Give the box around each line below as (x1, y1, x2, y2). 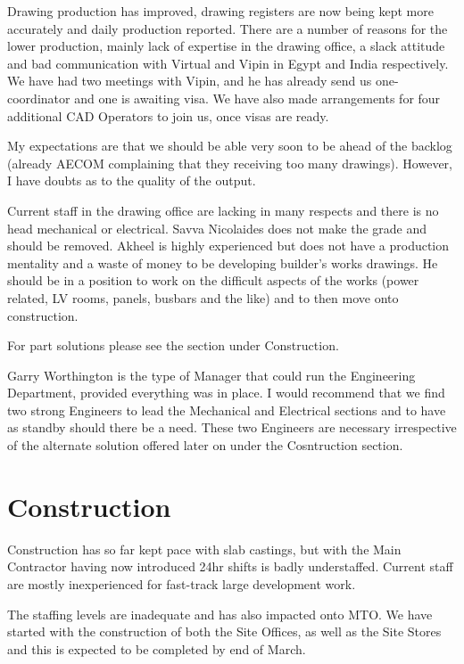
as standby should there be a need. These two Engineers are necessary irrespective (7, 418, 457, 437)
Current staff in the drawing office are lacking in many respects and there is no (7, 201, 439, 219)
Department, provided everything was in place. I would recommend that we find (7, 383, 445, 402)
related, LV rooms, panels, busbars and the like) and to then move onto (7, 288, 399, 307)
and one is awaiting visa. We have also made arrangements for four (74, 88, 441, 107)
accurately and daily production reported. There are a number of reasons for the (7, 19, 448, 37)
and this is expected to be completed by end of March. (7, 639, 306, 658)
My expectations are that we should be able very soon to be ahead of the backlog (7, 136, 452, 155)
